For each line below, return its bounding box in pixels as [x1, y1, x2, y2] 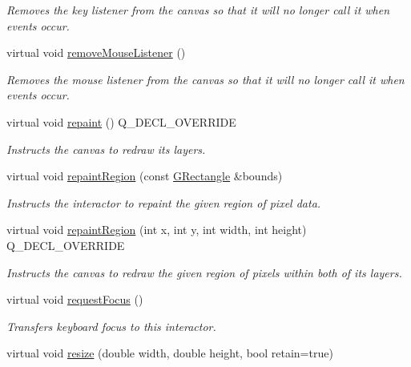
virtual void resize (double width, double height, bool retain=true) [6, 345, 333, 361]
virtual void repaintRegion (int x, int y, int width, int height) [6, 221, 307, 238]
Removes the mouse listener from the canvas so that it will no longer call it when [6, 71, 405, 87]
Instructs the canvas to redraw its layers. [6, 140, 206, 157]
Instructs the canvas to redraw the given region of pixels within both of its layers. [6, 264, 402, 280]
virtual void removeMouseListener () [6, 44, 186, 61]
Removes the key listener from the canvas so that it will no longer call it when [6, 2, 390, 18]
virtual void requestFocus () [6, 291, 143, 308]
